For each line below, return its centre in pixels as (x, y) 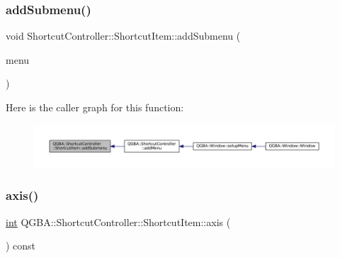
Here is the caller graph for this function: (95, 107)
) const (21, 246)
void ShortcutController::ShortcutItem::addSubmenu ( (123, 36)
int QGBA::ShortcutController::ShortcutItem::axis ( (118, 221)
